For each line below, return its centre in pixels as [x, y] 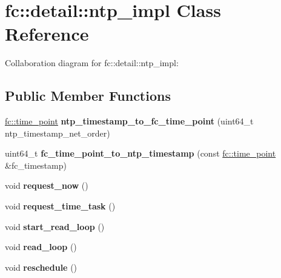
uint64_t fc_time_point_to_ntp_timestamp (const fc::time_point [140, 153]
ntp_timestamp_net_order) [58, 133]
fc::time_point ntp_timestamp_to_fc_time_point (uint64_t [129, 121]
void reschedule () [41, 267]
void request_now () [47, 185]
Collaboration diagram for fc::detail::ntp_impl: [92, 63]
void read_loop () [41, 247]
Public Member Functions [88, 96]
